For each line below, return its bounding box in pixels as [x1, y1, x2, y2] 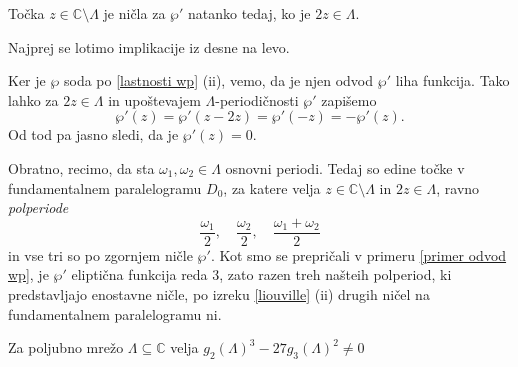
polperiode [8, 197, 69, 218]
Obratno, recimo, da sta [8, 157, 155, 178]
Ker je [8, 70, 46, 91]
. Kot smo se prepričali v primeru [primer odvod [210, 244, 507, 265]
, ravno [436, 177, 480, 198]
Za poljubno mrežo [8, 337, 124, 358]
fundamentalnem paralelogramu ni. [8, 303, 222, 324]
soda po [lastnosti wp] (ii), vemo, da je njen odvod [63, 70, 374, 91]
